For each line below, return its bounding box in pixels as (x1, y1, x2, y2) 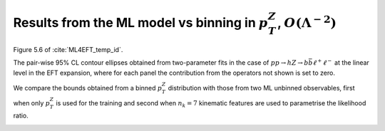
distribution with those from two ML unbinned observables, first (168, 83, 356, 92)
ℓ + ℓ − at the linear (312, 58, 370, 67)
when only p (13, 98, 50, 107)
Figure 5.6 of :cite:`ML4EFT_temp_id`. (13, 45, 123, 53)
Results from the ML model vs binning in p (13, 14, 269, 31)
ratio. (13, 111, 29, 120)
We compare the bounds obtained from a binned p (13, 83, 163, 92)
